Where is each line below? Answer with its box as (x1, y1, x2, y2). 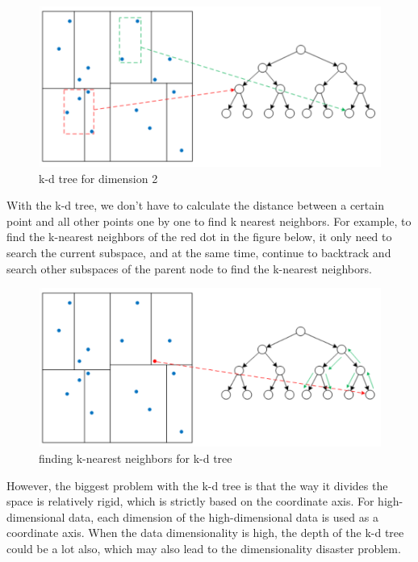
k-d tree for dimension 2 (39, 169, 158, 186)
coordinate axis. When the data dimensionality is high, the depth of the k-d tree (6, 524, 404, 541)
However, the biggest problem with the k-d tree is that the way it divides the (6, 477, 388, 493)
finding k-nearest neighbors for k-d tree (39, 450, 232, 467)
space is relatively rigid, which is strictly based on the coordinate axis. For (6, 493, 374, 510)
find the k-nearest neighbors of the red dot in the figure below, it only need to (6, 228, 392, 245)
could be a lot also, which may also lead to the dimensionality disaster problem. (6, 540, 401, 557)
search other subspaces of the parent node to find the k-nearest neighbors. (6, 260, 372, 277)
